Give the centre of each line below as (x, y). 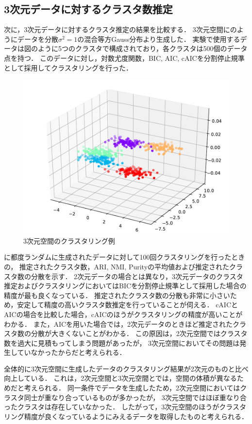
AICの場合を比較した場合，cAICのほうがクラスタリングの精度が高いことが (123, 314)
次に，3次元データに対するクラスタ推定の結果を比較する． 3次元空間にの (120, 29)
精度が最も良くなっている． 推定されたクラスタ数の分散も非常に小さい (117, 295)
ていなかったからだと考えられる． (72, 352)
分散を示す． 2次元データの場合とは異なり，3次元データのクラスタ (137, 276)
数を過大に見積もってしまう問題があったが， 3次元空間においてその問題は (122, 343)
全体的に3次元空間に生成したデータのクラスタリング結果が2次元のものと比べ (126, 368)
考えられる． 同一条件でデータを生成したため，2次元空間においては (132, 388)
